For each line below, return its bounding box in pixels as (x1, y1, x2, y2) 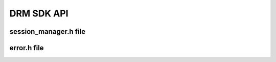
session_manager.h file (9, 27, 86, 36)
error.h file (9, 44, 44, 52)
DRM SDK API (9, 8, 68, 19)
